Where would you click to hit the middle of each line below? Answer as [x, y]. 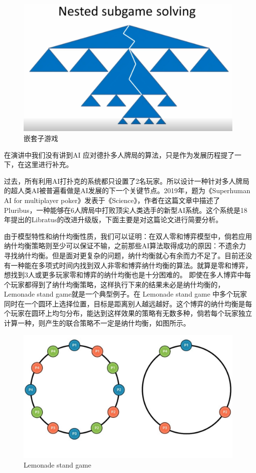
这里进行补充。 [48, 164]
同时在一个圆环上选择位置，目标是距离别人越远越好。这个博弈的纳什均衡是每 [128, 303]
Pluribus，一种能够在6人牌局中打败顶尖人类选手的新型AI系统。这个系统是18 [126, 210]
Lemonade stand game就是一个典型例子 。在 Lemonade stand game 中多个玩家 [126, 294]
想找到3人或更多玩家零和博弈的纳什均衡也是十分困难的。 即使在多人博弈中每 [128, 275]
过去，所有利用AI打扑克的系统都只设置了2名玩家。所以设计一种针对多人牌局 [127, 181]
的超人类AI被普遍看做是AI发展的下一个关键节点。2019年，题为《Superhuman [127, 190]
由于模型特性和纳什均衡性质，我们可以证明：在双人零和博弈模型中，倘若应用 [128, 236]
